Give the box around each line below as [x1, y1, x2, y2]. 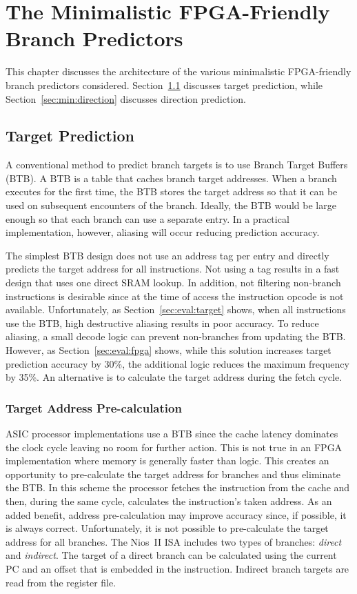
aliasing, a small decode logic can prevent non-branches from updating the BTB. [6, 329, 346, 344]
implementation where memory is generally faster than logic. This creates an [6, 453, 329, 468]
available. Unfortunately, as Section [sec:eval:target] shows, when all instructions [6, 302, 346, 317]
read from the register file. [6, 575, 116, 589]
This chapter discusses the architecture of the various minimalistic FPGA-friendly [6, 64, 351, 79]
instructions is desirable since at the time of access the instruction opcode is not [6, 288, 344, 303]
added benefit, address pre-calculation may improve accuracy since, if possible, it [6, 507, 347, 522]
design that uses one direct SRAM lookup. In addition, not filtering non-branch [6, 275, 341, 290]
